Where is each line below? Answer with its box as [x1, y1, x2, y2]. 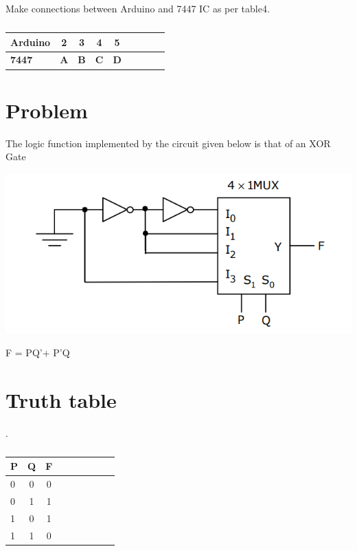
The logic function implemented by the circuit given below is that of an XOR [5, 136, 331, 150]
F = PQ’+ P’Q [5, 345, 70, 360]
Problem [5, 96, 88, 124]
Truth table [5, 385, 117, 413]
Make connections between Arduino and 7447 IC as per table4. [5, 1, 270, 15]
